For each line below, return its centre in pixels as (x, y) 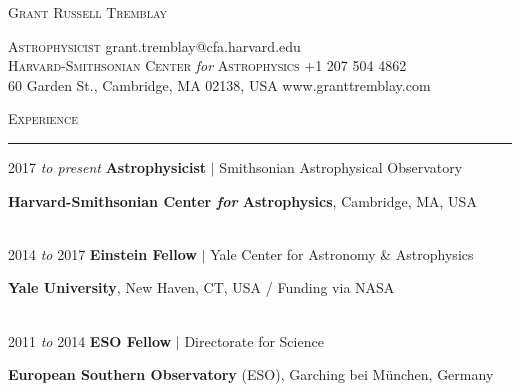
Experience (43, 118)
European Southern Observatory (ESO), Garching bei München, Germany (251, 374)
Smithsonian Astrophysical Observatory (341, 166)
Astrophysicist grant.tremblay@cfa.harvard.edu (154, 45)
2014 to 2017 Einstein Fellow (102, 253)
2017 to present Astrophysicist (107, 166)
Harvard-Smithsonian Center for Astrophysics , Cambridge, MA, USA (242, 200)
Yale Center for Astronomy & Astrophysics (342, 253)
